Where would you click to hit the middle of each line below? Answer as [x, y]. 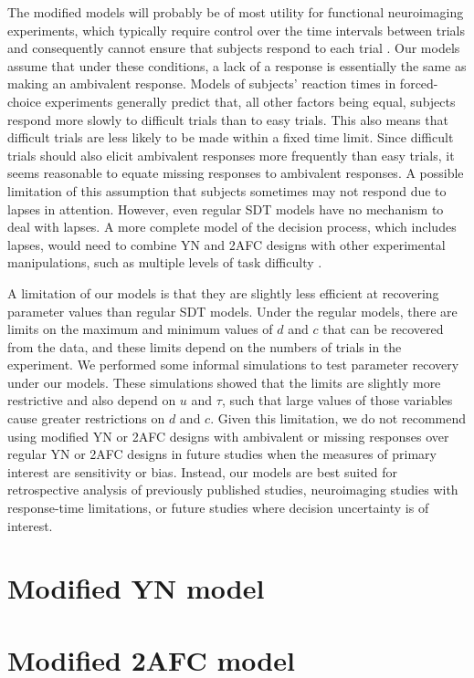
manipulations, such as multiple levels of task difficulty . [165, 262]
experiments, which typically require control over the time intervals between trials [236, 30]
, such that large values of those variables [337, 400]
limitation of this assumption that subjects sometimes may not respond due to [227, 190]
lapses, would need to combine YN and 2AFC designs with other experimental [226, 244]
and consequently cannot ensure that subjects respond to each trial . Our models [234, 48]
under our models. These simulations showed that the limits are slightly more [224, 382]
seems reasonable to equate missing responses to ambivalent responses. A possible [236, 173]
